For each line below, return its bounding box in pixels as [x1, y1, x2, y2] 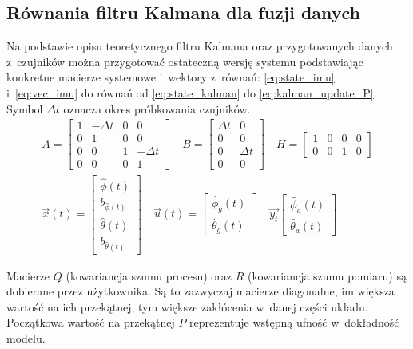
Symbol [6, 100, 43, 117]
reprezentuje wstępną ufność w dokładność [189, 314, 399, 331]
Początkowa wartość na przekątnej [6, 314, 175, 331]
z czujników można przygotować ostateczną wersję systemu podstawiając [6, 53, 363, 69]
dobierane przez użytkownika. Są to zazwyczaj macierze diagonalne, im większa [6, 283, 395, 299]
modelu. [6, 329, 46, 346]
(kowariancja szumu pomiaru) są [247, 267, 407, 284]
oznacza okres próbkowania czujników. [63, 100, 251, 117]
